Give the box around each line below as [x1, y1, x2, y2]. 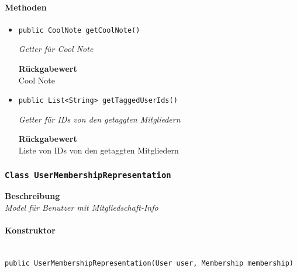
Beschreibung [5, 190, 60, 202]
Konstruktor [5, 224, 56, 236]
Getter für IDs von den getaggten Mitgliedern [18, 113, 181, 125]
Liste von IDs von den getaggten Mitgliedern [18, 144, 179, 156]
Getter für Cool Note [18, 43, 94, 55]
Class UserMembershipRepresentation [5, 170, 171, 180]
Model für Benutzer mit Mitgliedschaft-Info [5, 201, 158, 214]
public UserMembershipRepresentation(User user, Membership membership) [5, 259, 293, 268]
